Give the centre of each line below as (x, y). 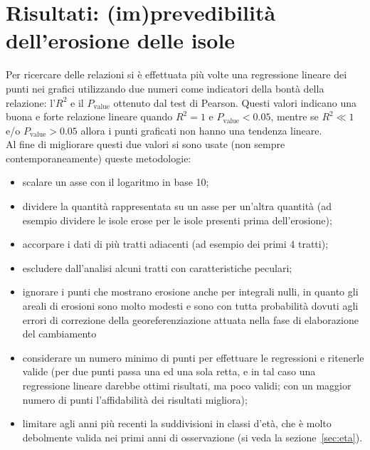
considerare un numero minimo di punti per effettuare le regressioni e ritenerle (193, 357)
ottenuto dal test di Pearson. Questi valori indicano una (235, 102)
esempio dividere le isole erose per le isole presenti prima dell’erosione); (177, 220)
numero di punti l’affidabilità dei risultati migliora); (135, 399)
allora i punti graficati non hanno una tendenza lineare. (201, 130)
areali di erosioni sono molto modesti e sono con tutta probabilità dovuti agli (190, 306)
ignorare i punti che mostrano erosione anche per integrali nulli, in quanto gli (190, 292)
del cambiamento (59, 334)
